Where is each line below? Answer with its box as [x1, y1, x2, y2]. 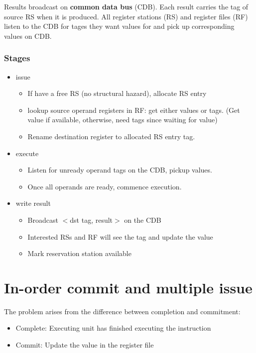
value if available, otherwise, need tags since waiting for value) [27, 114, 218, 125]
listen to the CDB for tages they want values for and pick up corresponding [4, 21, 235, 31]
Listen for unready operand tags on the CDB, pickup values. [27, 165, 212, 175]
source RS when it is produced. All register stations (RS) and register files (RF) [4, 11, 248, 21]
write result [15, 198, 51, 208]
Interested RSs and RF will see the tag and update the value [27, 231, 213, 242]
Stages [4, 52, 30, 64]
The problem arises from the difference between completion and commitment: [4, 306, 241, 316]
